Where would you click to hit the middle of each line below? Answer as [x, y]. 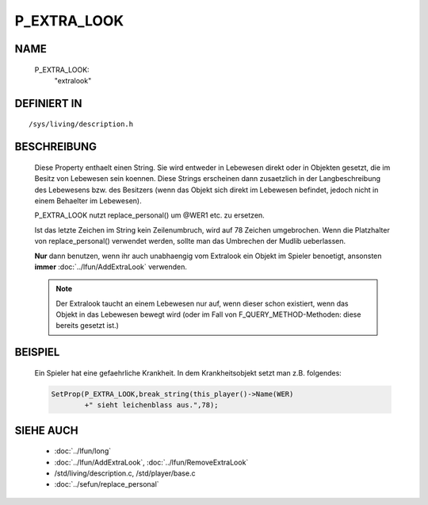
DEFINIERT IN [48, 103]
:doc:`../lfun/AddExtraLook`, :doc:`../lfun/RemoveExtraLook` [151, 462]
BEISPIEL [37, 352]
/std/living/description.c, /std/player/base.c [125, 473]
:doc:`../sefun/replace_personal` [107, 484]
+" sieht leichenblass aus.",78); [151, 405]
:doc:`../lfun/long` [82, 451]
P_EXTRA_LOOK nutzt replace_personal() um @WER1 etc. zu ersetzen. [149, 215]
